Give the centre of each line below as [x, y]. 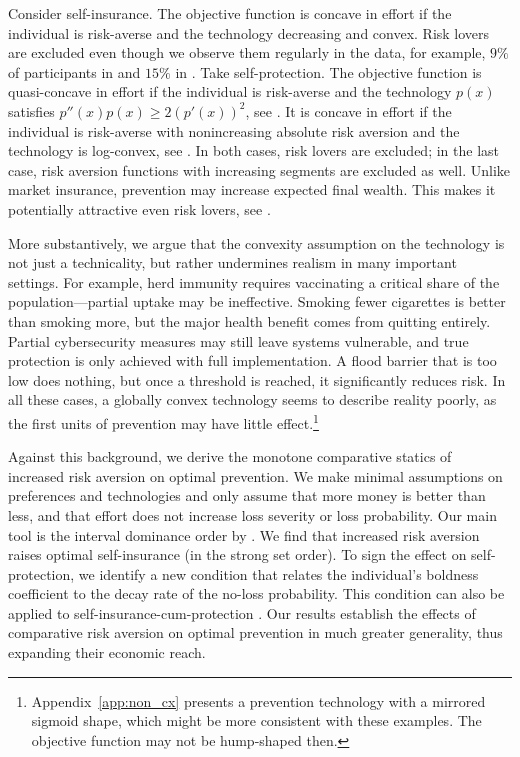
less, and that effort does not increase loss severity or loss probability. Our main [252, 514]
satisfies [31, 110]
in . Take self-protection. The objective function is [328, 71]
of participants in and [74, 71]
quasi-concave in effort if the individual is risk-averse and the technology [230, 91]
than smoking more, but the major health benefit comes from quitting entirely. [249, 320]
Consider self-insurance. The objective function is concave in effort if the [230, 13]
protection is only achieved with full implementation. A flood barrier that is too [252, 360]
